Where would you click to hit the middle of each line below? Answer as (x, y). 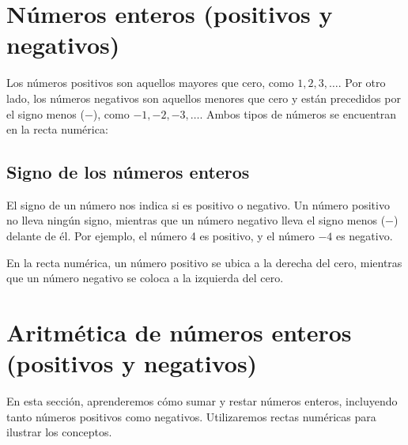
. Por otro (362, 83)
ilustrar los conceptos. (59, 432)
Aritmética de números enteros (179, 332)
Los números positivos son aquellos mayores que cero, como (150, 83)
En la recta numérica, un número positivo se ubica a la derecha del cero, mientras (204, 262)
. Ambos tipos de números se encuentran (298, 113)
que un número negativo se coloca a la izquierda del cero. (145, 278)
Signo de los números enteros (128, 172)
